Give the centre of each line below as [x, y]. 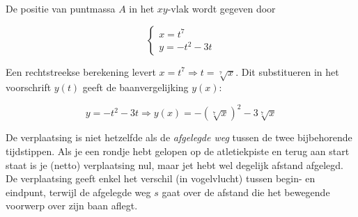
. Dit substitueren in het [287, 71]
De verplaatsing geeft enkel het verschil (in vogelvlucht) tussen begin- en [161, 178]
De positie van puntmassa [61, 8]
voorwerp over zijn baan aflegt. [72, 206]
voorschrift [29, 87]
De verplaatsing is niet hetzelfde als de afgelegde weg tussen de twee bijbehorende [179, 137]
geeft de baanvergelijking [135, 87]
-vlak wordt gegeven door [221, 8]
